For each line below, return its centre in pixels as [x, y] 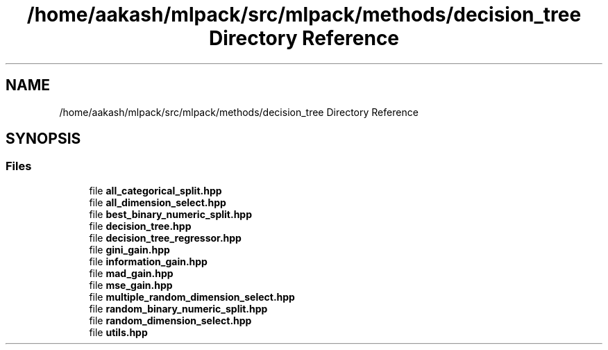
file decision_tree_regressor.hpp [165, 237]
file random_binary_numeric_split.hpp [178, 308]
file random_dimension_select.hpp [170, 320]
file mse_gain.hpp [131, 285]
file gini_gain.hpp [129, 249]
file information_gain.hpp [148, 261]
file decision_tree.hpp [140, 226]
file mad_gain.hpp [131, 273]
